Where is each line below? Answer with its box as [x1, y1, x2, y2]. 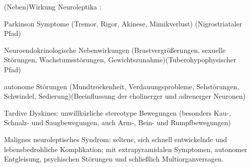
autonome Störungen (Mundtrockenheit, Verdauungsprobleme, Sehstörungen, [4, 81, 240, 91]
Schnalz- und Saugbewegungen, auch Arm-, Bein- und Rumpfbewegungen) [4, 117, 231, 128]
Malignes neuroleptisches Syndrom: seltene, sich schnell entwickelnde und [4, 134, 227, 144]
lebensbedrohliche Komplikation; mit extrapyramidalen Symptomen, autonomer [4, 144, 248, 154]
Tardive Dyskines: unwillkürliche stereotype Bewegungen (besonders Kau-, [4, 107, 231, 118]
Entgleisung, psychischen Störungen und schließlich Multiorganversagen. [4, 154, 224, 164]
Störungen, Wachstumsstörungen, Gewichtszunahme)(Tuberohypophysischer [4, 54, 237, 65]
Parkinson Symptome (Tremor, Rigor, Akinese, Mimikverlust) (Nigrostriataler [4, 18, 243, 28]
